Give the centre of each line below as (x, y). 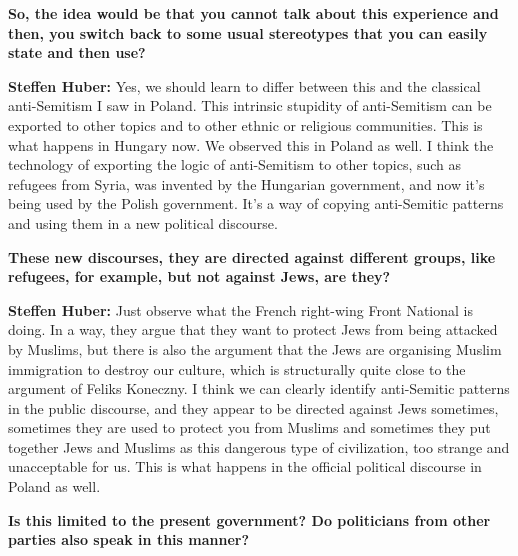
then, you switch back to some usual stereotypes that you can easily (248, 32)
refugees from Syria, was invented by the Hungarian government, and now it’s (246, 183)
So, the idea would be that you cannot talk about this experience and (253, 13)
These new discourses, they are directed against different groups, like (252, 256)
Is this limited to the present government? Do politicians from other (249, 519)
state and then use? (77, 52)
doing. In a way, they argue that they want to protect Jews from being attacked (253, 329)
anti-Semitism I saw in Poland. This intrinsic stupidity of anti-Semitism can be (250, 105)
